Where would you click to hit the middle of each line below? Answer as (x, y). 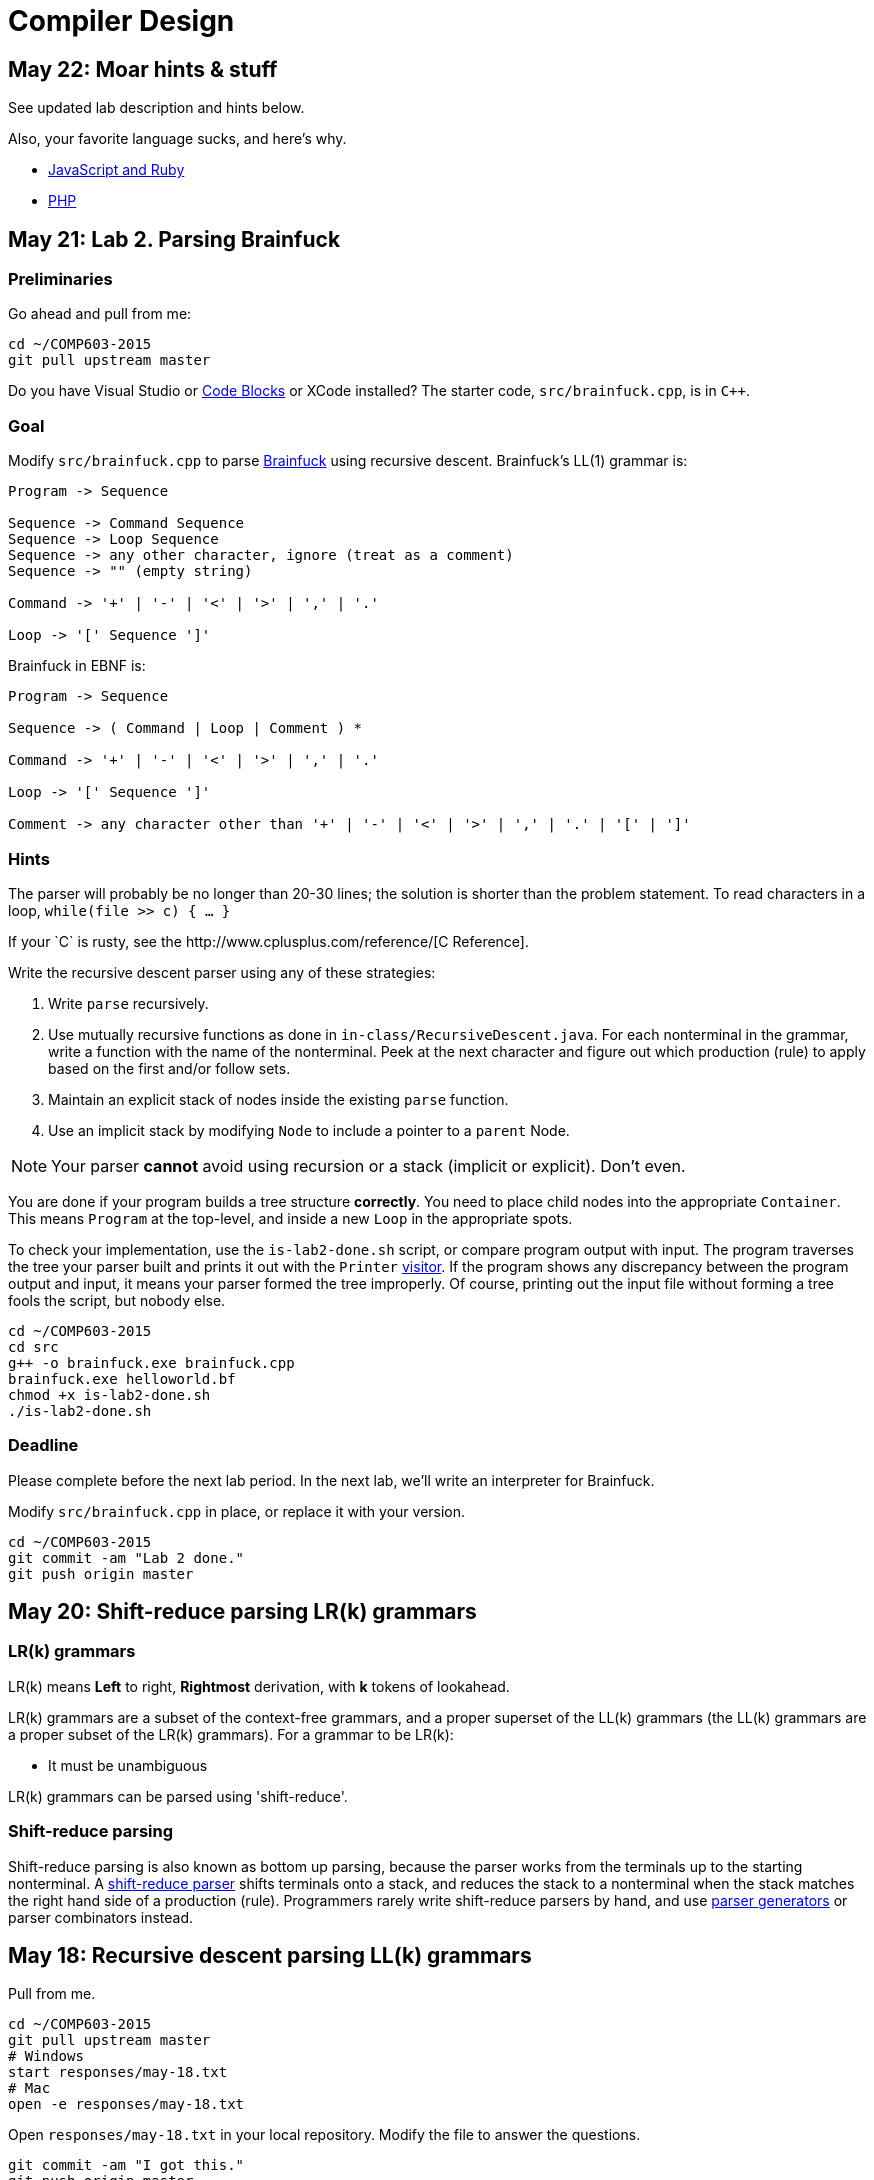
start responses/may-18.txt (118, 2072)
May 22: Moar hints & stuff (143, 69)
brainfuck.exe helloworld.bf (122, 1378)
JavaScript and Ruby (116, 170)
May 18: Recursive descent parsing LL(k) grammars (270, 1956)
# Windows (46, 2056)
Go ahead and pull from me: (100, 314)
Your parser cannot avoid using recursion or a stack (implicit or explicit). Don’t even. (368, 1165)
